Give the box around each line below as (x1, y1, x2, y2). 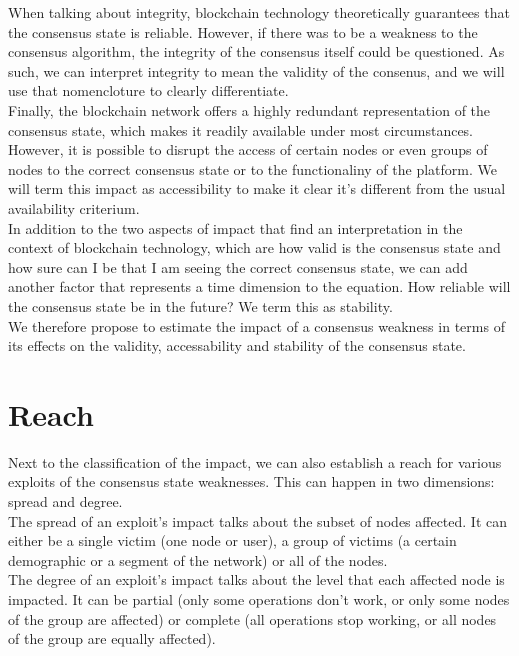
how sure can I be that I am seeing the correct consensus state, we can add (8, 256, 468, 277)
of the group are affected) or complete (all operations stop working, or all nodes (8, 608, 497, 629)
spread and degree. (8, 491, 123, 511)
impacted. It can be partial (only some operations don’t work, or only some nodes (8, 588, 510, 609)
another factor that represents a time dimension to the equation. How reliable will (8, 276, 511, 297)
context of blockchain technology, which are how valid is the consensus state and (8, 237, 501, 258)
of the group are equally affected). (8, 628, 216, 649)
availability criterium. (8, 197, 140, 218)
